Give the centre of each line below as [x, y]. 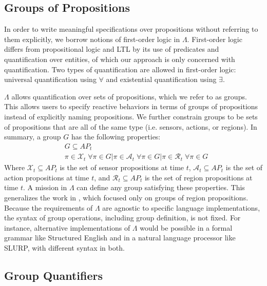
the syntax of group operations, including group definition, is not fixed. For [122, 218]
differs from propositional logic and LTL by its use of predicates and [112, 49]
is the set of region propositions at [198, 177]
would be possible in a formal [186, 227]
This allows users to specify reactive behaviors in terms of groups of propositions [131, 106]
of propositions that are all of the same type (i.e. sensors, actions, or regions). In [131, 126]
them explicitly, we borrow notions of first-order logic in [92, 39]
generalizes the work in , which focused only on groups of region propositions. [126, 198]
